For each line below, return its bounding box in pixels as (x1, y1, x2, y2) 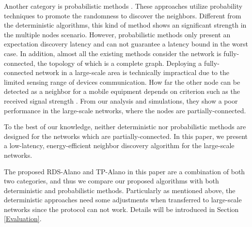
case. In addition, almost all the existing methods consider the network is (4, 48, 221, 58)
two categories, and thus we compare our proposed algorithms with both (4, 176, 219, 186)
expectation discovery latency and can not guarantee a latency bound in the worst (4, 39, 248, 49)
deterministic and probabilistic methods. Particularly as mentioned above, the (4, 185, 236, 195)
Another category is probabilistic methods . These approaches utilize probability (4, 1, 243, 11)
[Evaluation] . (4, 213, 42, 224)
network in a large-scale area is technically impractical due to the (35, 67, 229, 77)
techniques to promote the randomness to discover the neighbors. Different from (4, 10, 241, 20)
